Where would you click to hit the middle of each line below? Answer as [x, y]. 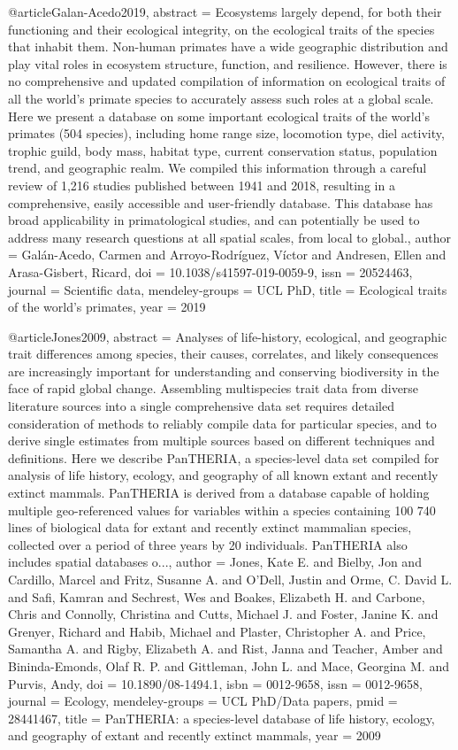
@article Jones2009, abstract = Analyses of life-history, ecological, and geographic [228, 336]
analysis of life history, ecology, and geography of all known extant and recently [223, 475]
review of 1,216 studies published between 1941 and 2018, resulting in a [202, 185]
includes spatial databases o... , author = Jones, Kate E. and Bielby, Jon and [215, 562]
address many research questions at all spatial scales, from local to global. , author [229, 237]
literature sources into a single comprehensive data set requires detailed [201, 406]
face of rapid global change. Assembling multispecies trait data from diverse [214, 388]
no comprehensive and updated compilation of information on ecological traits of [227, 81]
